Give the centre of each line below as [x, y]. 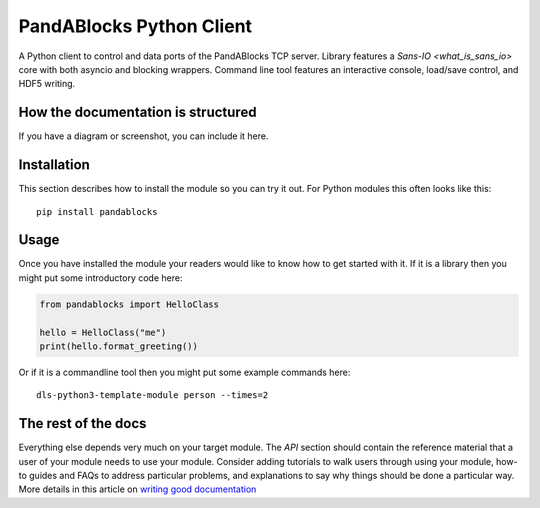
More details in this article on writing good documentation [137, 489]
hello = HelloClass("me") [103, 332]
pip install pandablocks [97, 211]
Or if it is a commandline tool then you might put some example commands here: [184, 372]
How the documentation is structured [137, 112]
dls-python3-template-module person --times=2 [152, 395]
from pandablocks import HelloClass [129, 304]
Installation [54, 165]
